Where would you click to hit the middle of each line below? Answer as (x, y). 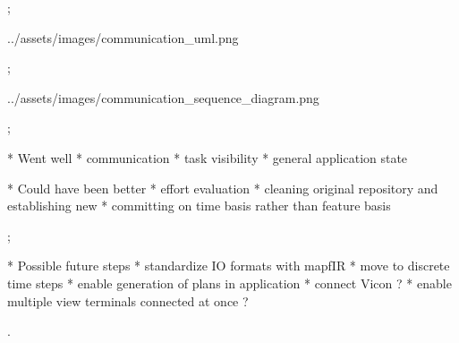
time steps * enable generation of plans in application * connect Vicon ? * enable (229, 283)
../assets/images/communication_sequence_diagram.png (163, 97)
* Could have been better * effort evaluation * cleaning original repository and (223, 188)
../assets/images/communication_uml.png (123, 37)
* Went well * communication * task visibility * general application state (208, 157)
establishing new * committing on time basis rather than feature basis (199, 206)
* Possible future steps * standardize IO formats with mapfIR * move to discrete (229, 266)
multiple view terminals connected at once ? (128, 300)
